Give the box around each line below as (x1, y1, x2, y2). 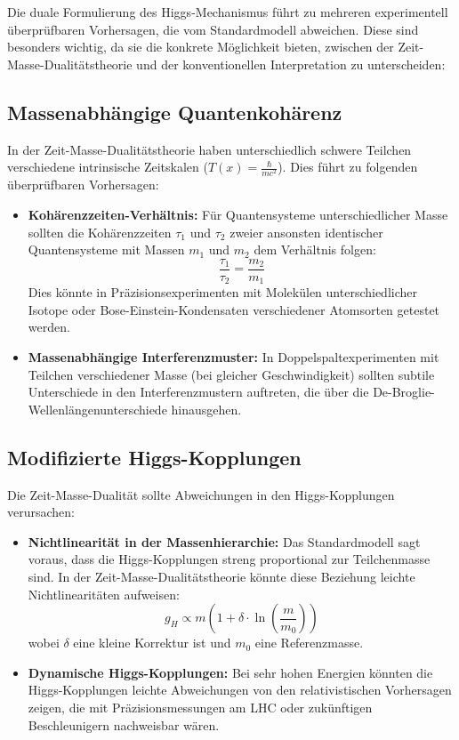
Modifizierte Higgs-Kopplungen (7, 443, 302, 471)
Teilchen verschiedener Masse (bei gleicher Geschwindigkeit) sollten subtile (28, 365, 435, 383)
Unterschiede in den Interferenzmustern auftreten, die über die (28, 382, 369, 401)
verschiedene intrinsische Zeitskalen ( (7, 157, 208, 176)
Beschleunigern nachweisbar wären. (28, 715, 220, 734)
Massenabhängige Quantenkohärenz (7, 98, 342, 125)
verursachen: (7, 503, 75, 521)
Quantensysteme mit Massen (28, 240, 185, 259)
